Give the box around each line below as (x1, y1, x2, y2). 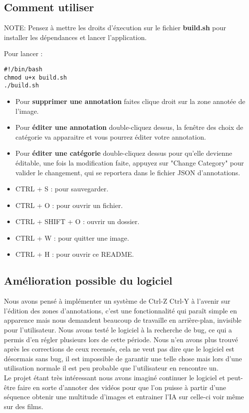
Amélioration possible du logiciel (4, 273, 173, 288)
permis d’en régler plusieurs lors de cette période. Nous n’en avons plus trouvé (4, 334, 238, 344)
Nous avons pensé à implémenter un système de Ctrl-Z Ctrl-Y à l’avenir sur (4, 296, 230, 306)
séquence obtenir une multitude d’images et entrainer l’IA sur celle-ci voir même (4, 392, 244, 402)
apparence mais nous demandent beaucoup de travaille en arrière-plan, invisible (4, 315, 242, 325)
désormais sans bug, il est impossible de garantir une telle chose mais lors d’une (4, 353, 242, 363)
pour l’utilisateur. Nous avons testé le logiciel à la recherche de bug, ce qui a (4, 325, 232, 335)
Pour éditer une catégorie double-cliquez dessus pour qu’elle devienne (15, 148, 232, 158)
